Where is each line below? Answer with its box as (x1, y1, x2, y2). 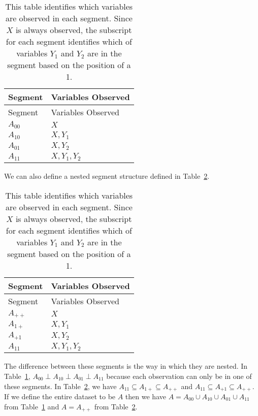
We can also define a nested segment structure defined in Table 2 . (4, 170, 210, 181)
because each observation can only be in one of (106, 370, 252, 381)
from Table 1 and (4, 401, 59, 411)
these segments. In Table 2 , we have (4, 380, 117, 391)
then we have (125, 391, 166, 401)
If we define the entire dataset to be (4, 391, 116, 401)
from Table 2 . (94, 401, 138, 411)
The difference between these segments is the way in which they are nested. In (4, 361, 248, 371)
